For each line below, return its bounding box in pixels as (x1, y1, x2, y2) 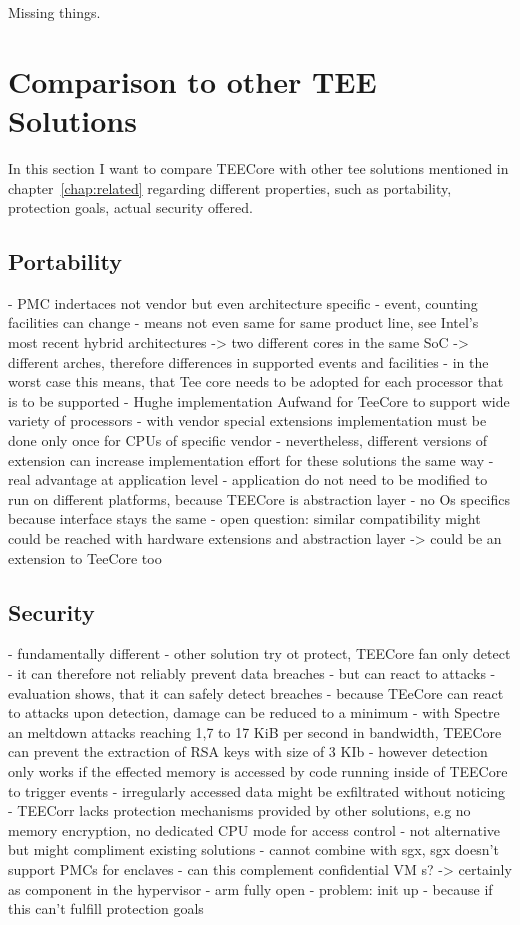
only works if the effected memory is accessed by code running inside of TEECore (8, 760, 508, 781)
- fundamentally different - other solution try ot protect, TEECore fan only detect (8, 643, 511, 664)
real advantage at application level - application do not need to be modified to (8, 469, 488, 490)
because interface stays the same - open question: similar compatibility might (8, 508, 481, 529)
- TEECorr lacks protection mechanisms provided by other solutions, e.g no (8, 800, 471, 821)
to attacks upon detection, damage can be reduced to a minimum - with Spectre (8, 702, 500, 723)
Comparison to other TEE (8, 60, 377, 101)
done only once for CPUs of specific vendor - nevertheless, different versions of (8, 430, 488, 451)
